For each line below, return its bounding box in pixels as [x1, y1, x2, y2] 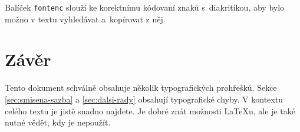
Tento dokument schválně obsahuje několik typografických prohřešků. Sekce [5, 81, 277, 94]
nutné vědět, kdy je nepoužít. [5, 116, 111, 128]
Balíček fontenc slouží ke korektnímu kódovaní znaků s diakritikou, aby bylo [5, 1, 285, 13]
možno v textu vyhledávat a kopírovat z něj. [5, 12, 166, 25]
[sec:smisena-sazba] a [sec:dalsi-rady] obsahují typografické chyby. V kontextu [5, 93, 283, 105]
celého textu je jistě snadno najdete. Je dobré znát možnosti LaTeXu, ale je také [5, 104, 295, 117]
